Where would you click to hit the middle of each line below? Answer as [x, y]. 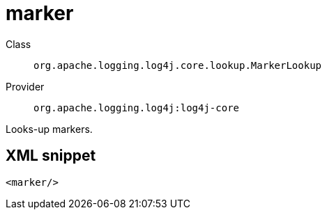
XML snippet [51, 156]
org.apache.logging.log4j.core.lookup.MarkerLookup [178, 65]
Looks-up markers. [49, 129]
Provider [25, 86]
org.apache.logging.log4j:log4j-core [137, 107]
